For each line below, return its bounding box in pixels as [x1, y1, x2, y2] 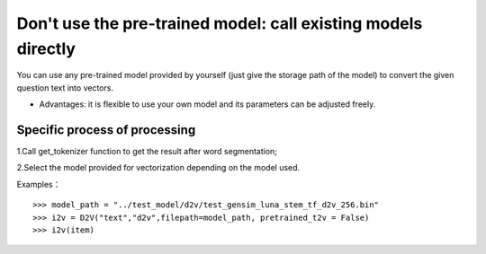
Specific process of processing [16, 122, 196, 137]
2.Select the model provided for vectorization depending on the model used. [16, 162, 301, 173]
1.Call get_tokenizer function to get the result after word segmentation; [16, 146, 278, 157]
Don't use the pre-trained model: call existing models [16, 13, 423, 33]
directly [16, 39, 76, 58]
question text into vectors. [16, 82, 114, 93]
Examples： [16, 179, 61, 189]
